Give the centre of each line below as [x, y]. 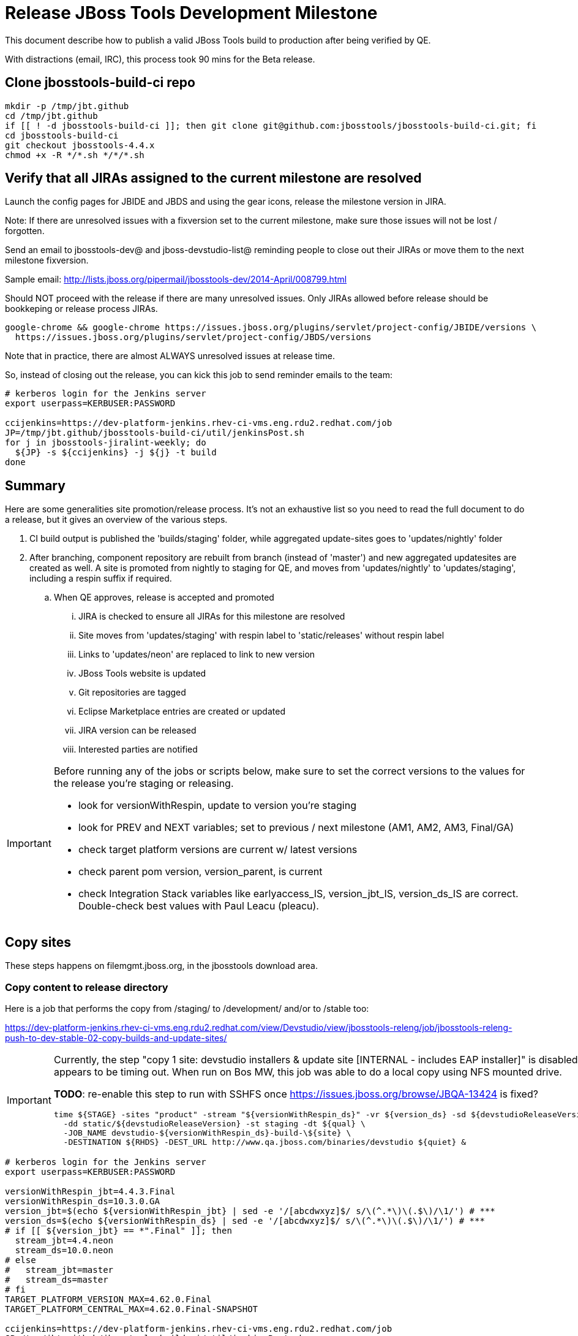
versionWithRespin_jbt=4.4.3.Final [90, 1191]
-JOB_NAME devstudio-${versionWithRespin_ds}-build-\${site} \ [207, 1133]
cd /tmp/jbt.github [51, 116]
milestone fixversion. [47, 260]
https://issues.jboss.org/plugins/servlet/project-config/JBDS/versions [193, 337]
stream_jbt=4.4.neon [64, 1240]
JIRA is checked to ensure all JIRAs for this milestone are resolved [212, 617]
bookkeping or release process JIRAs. [81, 309]
